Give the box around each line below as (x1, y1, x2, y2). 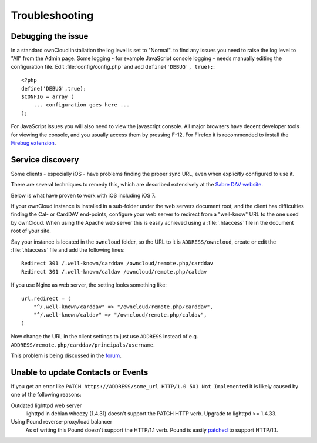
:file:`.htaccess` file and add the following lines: (11, 247, 125, 253)
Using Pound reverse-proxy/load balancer (11, 418, 113, 425)
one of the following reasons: (11, 391, 82, 398)
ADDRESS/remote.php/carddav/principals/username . (11, 341, 155, 348)
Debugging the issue (11, 31, 89, 41)
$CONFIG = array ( (21, 94, 75, 100)
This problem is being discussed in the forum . (11, 352, 122, 359)
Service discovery (11, 155, 79, 165)
